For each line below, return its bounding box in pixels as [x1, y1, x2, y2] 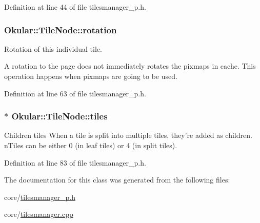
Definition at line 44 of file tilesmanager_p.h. [4, 2, 146, 12]
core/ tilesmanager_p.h [4, 191, 75, 202]
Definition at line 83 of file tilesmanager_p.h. [4, 157, 146, 168]
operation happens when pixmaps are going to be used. [4, 71, 177, 81]
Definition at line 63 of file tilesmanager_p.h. [4, 88, 146, 98]
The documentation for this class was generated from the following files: [4, 174, 230, 185]
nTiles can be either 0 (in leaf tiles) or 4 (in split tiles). [4, 140, 177, 150]
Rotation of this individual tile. [4, 43, 102, 54]
